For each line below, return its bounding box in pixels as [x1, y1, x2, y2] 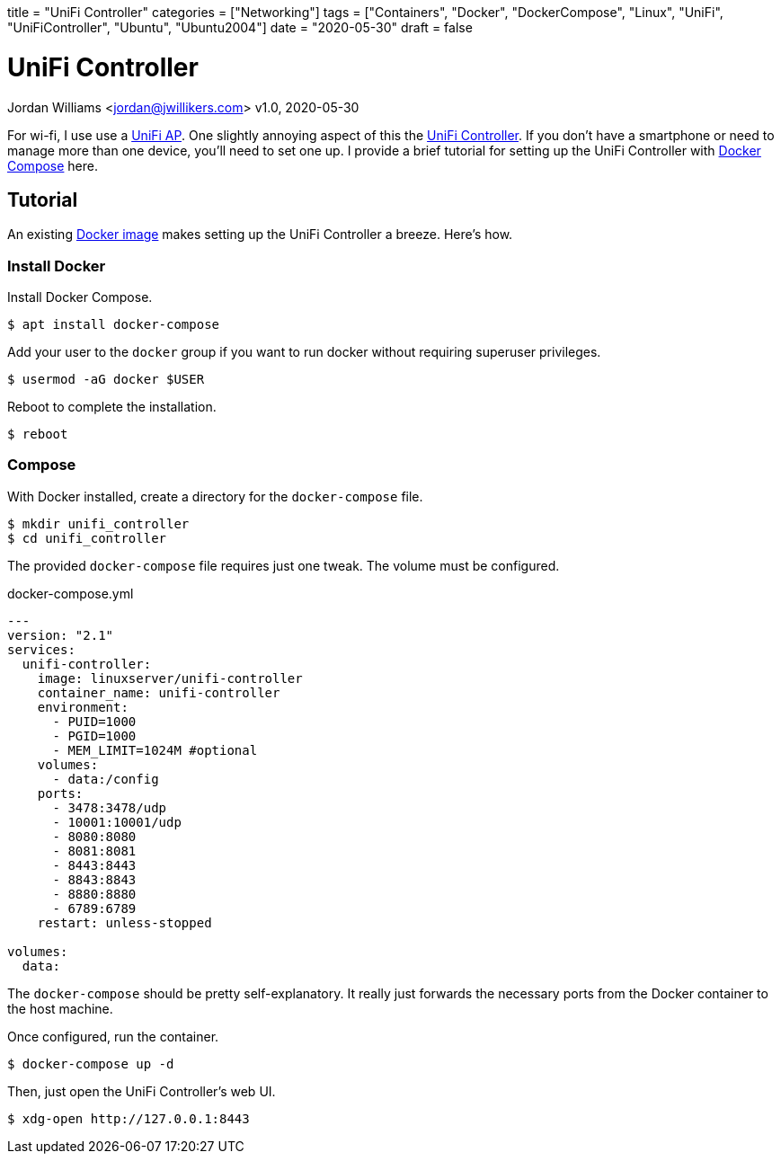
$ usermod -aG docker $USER [7, 372, 205, 387]
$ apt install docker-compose [7, 317, 220, 332]
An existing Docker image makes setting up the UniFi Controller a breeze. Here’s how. [7, 226, 513, 243]
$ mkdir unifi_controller [7, 516, 190, 531]
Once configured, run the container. [7, 1028, 219, 1044]
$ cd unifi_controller [7, 530, 167, 545]
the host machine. [7, 1000, 113, 1016]
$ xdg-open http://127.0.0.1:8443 [7, 1111, 250, 1126]
